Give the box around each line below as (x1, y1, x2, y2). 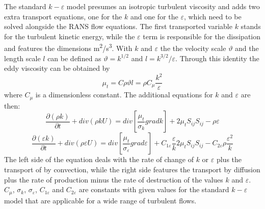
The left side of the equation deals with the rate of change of (4, 154, 194, 165)
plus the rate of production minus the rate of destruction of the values (4, 174, 223, 185)
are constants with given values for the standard (78, 184, 229, 195)
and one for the (130, 11, 178, 21)
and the (235, 43, 259, 54)
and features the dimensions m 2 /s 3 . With (4, 41, 132, 54)
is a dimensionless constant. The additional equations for (35, 89, 213, 100)
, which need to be (183, 11, 242, 21)
